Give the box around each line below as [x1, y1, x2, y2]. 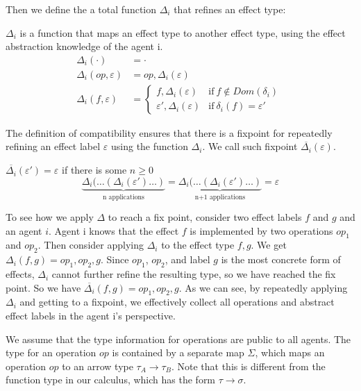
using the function [111, 139, 188, 153]
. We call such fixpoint [202, 139, 298, 153]
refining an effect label [6, 139, 101, 153]
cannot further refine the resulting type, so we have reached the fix [51, 267, 336, 281]
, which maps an [255, 345, 325, 360]
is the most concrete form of [221, 252, 341, 267]
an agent [6, 223, 42, 238]
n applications [102, 193, 144, 201]
